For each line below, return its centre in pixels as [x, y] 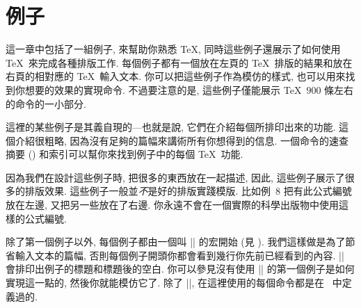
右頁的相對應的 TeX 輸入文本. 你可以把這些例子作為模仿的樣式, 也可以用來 [176, 76]
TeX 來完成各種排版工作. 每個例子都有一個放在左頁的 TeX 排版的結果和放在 [179, 62]
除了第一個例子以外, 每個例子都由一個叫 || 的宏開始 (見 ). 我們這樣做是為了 [176, 242]
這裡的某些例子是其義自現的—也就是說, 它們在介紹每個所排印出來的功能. [171, 127]
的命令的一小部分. [46, 103]
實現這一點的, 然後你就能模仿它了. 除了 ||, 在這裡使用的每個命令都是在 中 [174, 283]
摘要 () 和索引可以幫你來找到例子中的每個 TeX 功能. [125, 154]
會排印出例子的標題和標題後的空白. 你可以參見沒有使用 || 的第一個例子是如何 [180, 269]
